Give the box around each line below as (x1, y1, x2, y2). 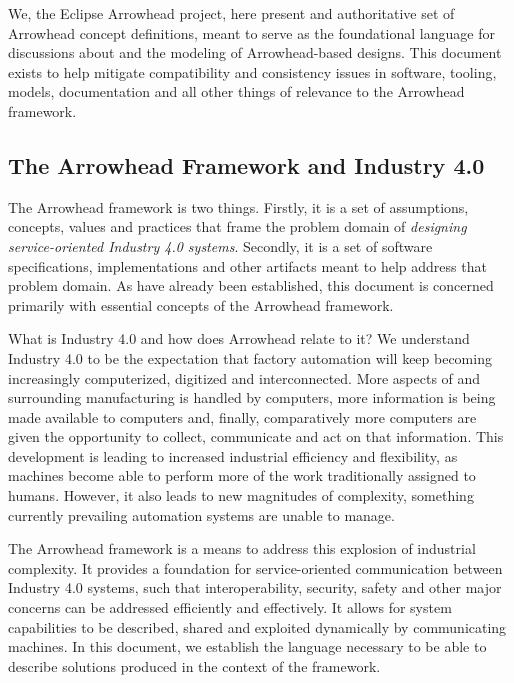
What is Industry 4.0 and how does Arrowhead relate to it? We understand (8, 328, 470, 349)
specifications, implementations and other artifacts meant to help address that (8, 255, 487, 276)
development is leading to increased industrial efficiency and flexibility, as (8, 445, 458, 466)
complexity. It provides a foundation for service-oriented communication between (8, 557, 503, 578)
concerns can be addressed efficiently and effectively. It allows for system (8, 597, 452, 618)
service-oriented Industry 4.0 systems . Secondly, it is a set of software (8, 235, 433, 256)
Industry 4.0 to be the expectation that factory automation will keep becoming (8, 347, 492, 368)
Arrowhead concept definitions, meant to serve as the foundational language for (8, 22, 495, 43)
